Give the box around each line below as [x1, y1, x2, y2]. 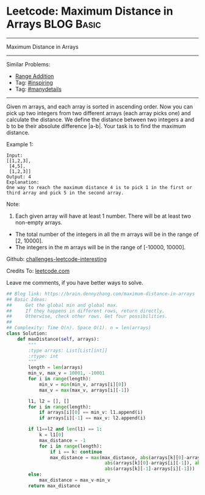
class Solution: [6, 330, 48, 337]
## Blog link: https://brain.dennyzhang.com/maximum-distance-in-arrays [6, 291, 195, 297]
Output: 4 [6, 174, 32, 180]
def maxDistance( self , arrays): [17, 336, 99, 342]
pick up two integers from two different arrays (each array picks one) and [6, 109, 191, 116]
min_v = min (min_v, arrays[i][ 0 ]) [38, 381, 127, 388]
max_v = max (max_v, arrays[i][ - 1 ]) [38, 387, 130, 393]
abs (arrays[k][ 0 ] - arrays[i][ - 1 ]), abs [104, 460, 203, 466]
